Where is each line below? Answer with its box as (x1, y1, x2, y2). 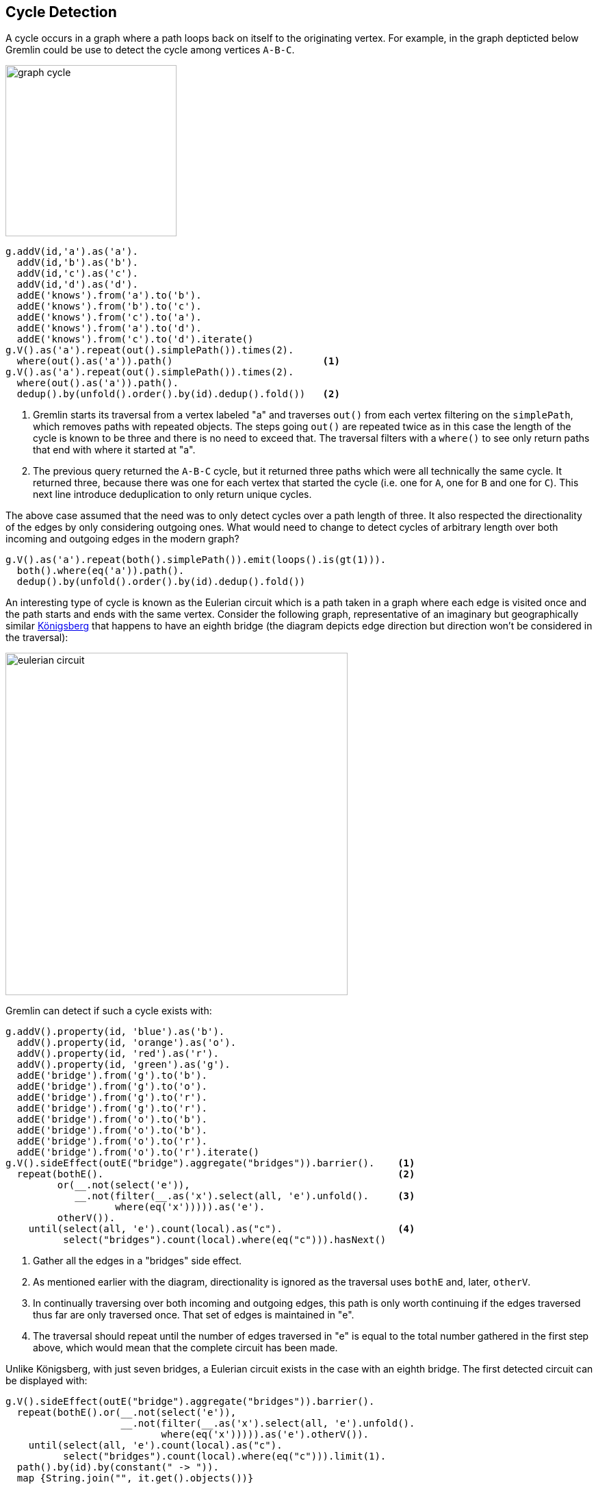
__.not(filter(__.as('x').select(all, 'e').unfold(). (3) (75, 1190, 415, 1202)
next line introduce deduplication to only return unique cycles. (33, 488, 312, 501)
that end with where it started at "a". (33, 444, 196, 456)
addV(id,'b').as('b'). (16, 257, 138, 268)
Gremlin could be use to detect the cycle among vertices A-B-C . (5, 44, 295, 56)
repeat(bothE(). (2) (16, 1168, 415, 1180)
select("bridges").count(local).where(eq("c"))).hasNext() (63, 1234, 387, 1246)
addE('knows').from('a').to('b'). (16, 290, 202, 301)
